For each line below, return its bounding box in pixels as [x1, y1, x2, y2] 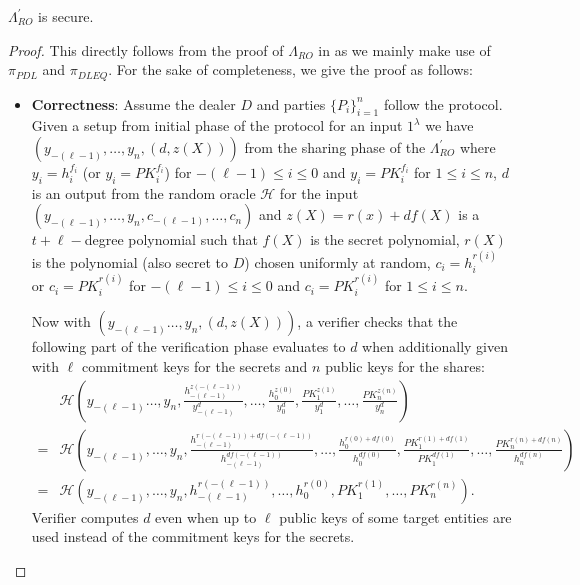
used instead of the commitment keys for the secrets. [31, 526, 355, 547]
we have [425, 115, 474, 136]
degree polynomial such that [84, 229, 258, 250]
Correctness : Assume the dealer [31, 93, 236, 114]
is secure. [38, 6, 94, 26]
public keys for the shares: [325, 356, 485, 377]
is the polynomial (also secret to [31, 251, 229, 272]
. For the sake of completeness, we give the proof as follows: [108, 59, 473, 80]
